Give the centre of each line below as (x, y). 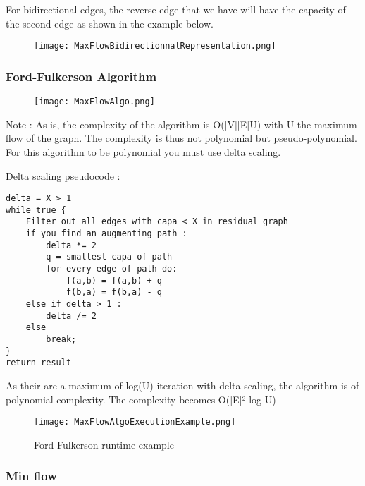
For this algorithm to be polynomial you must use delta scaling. (143, 151)
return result (39, 363)
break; (61, 339)
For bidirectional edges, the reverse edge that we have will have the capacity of (176, 9)
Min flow (31, 476)
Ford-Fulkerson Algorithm (81, 76)
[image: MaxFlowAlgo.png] (94, 102)
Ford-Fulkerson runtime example (104, 444)
